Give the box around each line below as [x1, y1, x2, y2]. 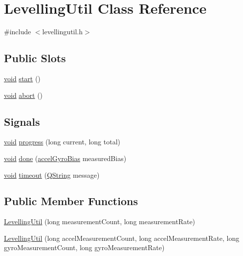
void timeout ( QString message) [4, 169, 100, 180]
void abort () [4, 90, 43, 100]
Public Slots [4, 50, 66, 66]
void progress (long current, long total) [4, 137, 120, 147]
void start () [4, 73, 41, 83]
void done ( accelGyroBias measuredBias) [4, 153, 127, 163]
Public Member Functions [4, 193, 138, 209]
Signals [4, 114, 40, 129]
